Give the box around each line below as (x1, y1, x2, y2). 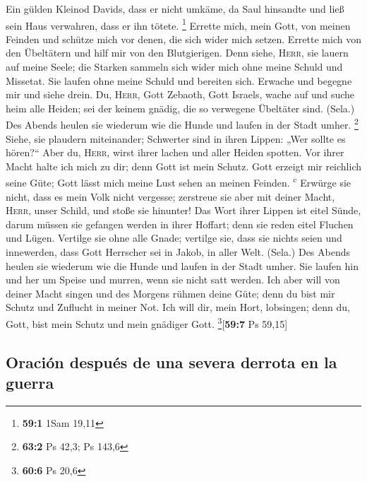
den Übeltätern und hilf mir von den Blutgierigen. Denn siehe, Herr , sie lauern (6, 45, 349, 60)
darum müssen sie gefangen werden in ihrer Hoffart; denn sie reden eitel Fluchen (6, 216, 354, 231)
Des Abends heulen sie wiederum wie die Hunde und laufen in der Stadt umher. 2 (6, 115, 359, 132)
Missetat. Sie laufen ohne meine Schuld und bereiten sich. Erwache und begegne (6, 73, 352, 88)
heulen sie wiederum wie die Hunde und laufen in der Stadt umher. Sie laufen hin (6, 258, 359, 273)
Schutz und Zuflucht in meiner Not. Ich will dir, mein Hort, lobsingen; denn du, (6, 300, 350, 315)
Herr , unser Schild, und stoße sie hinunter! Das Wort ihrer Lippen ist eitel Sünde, (6, 203, 361, 218)
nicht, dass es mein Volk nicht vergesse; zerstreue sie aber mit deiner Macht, (6, 189, 335, 204)
